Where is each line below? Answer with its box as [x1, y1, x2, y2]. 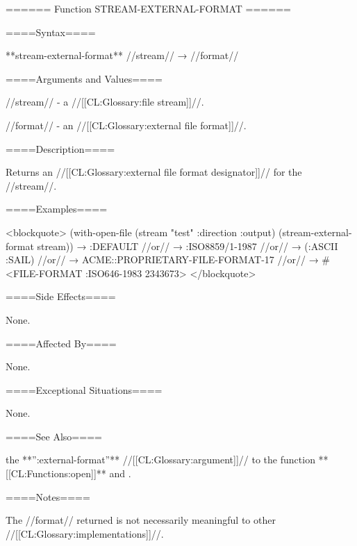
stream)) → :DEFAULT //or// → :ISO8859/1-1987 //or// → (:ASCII [37, 238, 338, 253]
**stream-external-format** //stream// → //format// [6, 48, 239, 63]
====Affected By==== [6, 336, 117, 350]
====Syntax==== [6, 24, 96, 39]
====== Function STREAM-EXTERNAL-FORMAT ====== [6, 1, 291, 15]
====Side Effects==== [6, 289, 116, 304]
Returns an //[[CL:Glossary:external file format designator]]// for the [6, 165, 302, 179]
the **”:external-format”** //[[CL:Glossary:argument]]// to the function [6, 452, 315, 467]
